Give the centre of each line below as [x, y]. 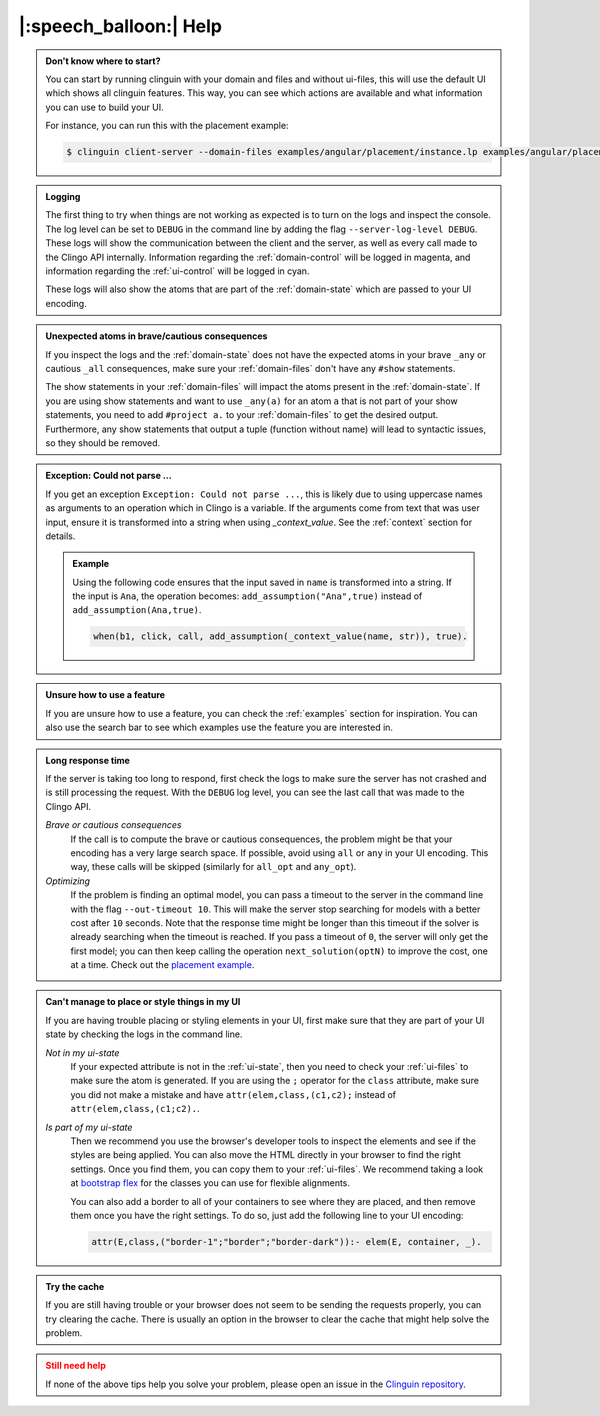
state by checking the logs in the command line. [144, 1034]
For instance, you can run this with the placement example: [167, 126]
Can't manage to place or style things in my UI [143, 1002]
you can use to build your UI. [104, 107]
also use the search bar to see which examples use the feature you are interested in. [219, 727]
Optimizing [67, 881]
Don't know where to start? [103, 61]
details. [60, 536]
